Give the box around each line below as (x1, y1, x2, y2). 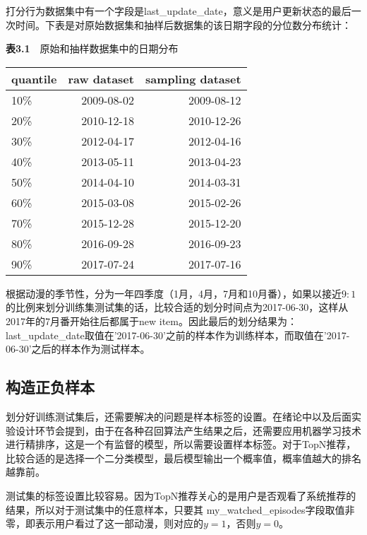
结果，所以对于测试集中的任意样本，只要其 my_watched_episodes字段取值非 (6, 502, 355, 517)
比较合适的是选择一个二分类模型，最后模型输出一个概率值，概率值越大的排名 (6, 450, 361, 465)
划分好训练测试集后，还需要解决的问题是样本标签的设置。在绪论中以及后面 (6, 408, 351, 423)
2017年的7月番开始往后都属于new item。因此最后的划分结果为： (6, 313, 297, 328)
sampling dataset (145, 70, 241, 87)
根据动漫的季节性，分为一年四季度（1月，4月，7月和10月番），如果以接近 (6, 286, 342, 300)
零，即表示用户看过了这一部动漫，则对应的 (6, 516, 203, 531)
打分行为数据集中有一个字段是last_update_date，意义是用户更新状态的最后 (6, 4, 351, 18)
